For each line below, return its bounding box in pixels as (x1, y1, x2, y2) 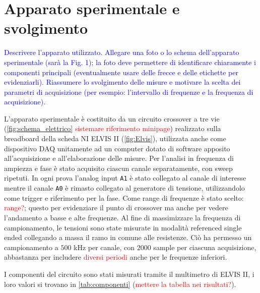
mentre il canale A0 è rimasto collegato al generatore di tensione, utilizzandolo (4, 183, 245, 193)
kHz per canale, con (74, 242, 135, 252)
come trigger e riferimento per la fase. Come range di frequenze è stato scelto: (4, 192, 244, 203)
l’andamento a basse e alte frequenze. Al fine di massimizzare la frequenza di (4, 212, 241, 222)
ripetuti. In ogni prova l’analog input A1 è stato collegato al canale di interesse (4, 172, 246, 183)
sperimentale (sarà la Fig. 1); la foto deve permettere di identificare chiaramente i (4, 56, 256, 67)
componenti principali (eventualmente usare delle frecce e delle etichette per (4, 67, 238, 77)
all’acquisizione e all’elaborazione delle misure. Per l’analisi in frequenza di (4, 153, 234, 163)
